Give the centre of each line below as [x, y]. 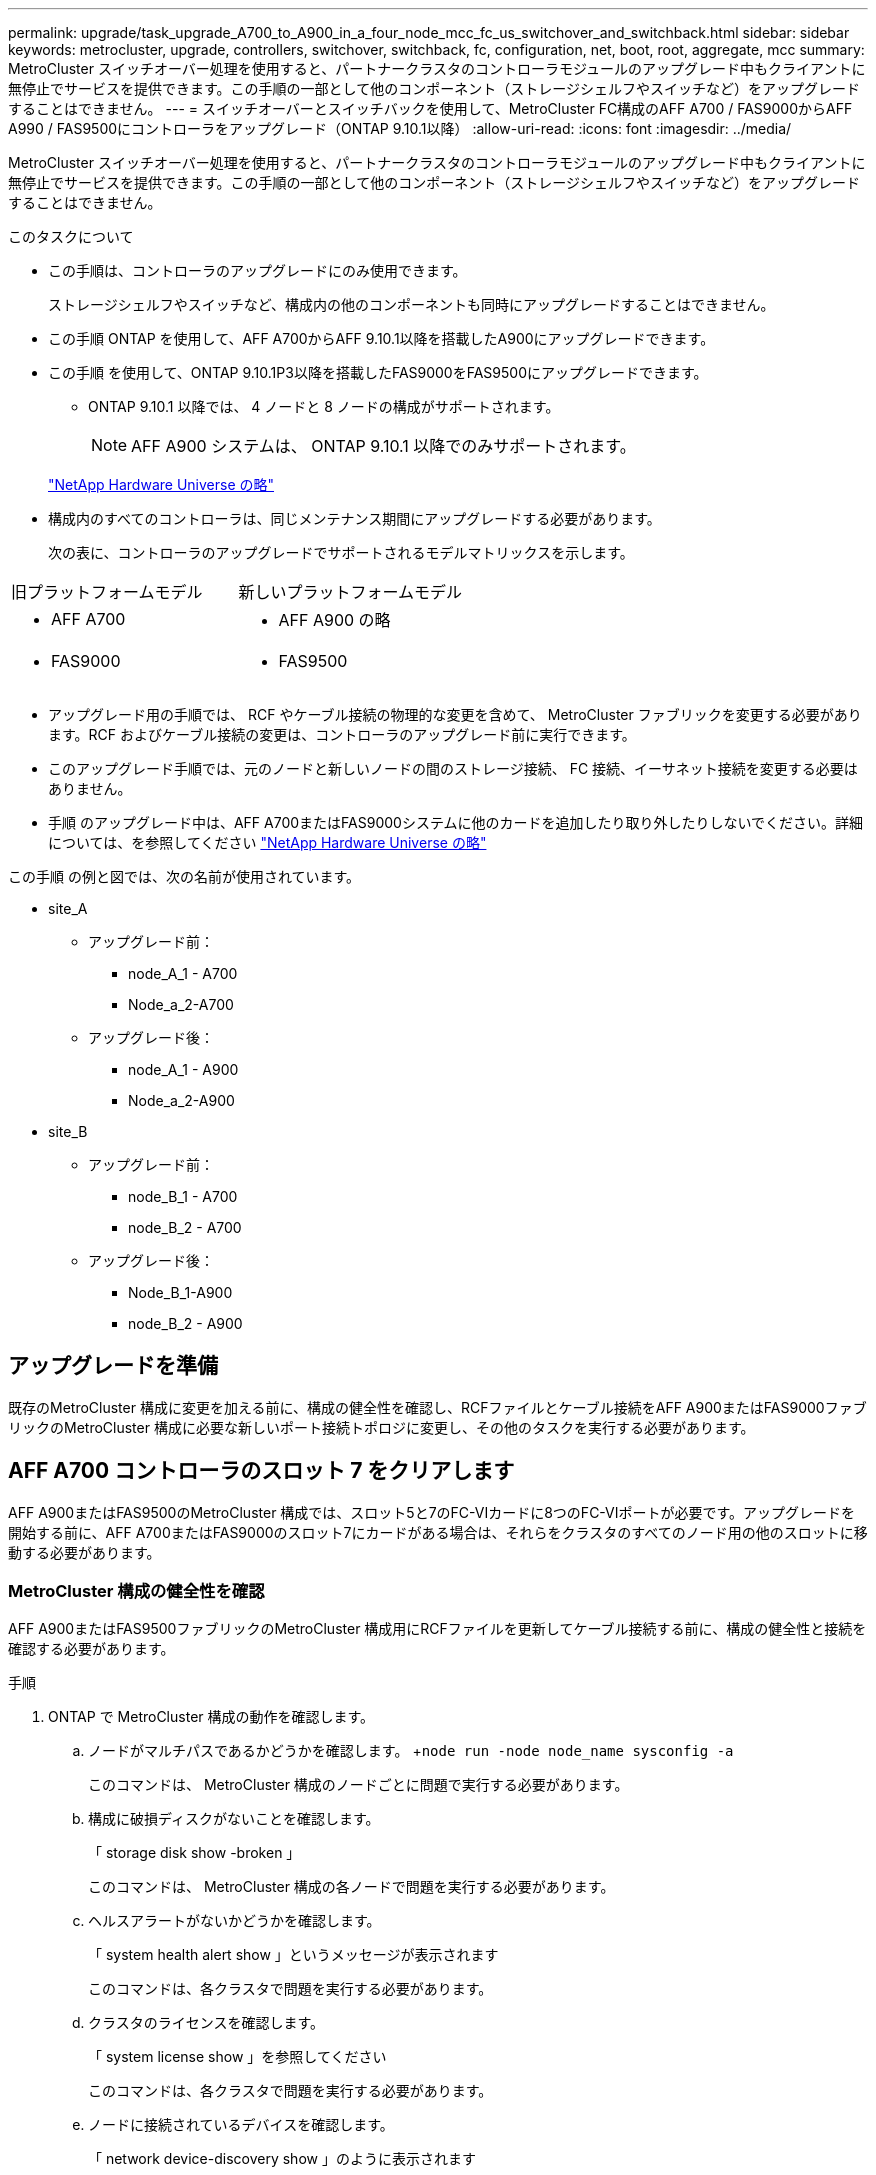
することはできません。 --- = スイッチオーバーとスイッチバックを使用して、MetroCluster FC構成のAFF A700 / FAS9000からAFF [430, 108]
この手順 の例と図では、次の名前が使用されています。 [184, 876]
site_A [68, 908]
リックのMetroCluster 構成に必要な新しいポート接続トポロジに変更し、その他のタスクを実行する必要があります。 [381, 1427]
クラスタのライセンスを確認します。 [206, 2023]
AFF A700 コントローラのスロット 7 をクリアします [261, 1471]
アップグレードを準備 [113, 1366]
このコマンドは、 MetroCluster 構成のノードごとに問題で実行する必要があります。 [358, 1785]
